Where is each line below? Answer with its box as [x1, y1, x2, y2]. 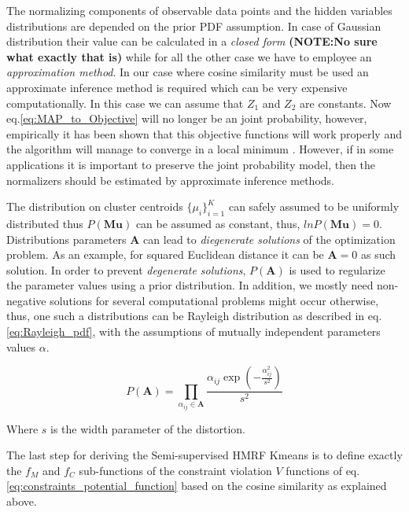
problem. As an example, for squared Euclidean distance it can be [6, 246, 324, 263]
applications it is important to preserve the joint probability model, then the [6, 156, 376, 172]
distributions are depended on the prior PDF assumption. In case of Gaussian [6, 17, 381, 34]
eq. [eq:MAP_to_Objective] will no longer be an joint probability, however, [6, 110, 367, 127]
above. [6, 493, 37, 510]
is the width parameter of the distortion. [50, 420, 246, 436]
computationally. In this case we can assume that [6, 94, 244, 111]
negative [6, 292, 46, 308]
